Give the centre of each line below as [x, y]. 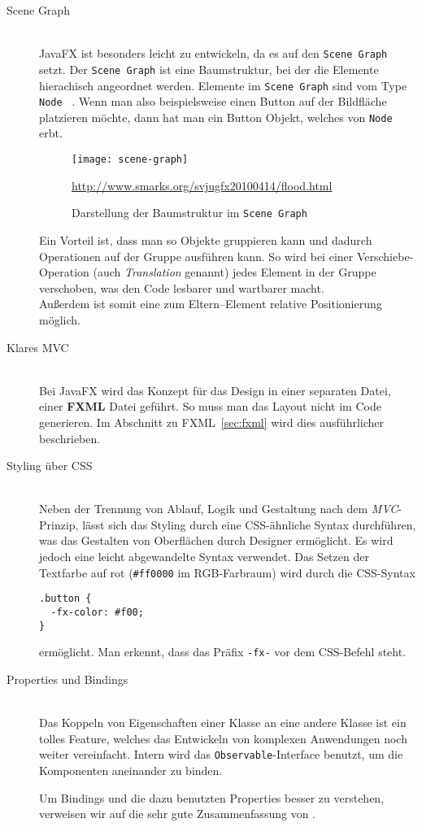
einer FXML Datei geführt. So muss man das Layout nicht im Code [210, 406]
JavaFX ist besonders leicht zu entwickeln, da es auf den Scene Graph [213, 53]
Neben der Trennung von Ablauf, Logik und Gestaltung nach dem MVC [219, 509]
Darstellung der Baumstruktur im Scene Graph [189, 213]
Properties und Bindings [67, 679]
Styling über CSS [50, 466]
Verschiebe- [385, 256]
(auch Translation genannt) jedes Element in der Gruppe [235, 272]
